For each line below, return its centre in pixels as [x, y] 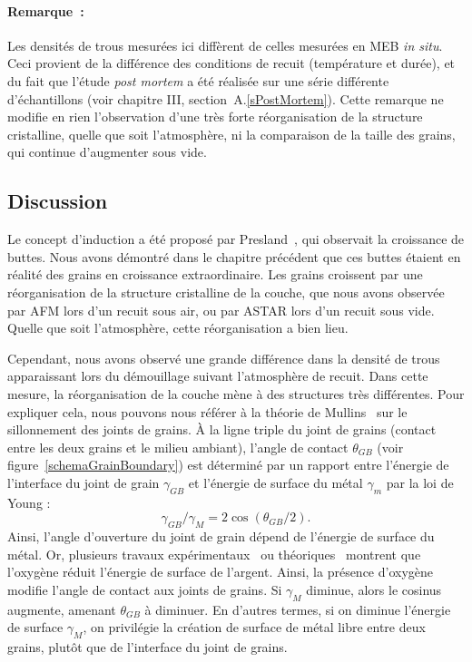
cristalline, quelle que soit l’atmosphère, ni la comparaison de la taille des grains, [231, 134]
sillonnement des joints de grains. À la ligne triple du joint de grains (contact [222, 429]
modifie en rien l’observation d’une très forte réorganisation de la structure [215, 117]
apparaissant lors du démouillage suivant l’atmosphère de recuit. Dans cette [218, 376]
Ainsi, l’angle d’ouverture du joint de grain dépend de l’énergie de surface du [221, 536]
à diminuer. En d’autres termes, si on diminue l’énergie [298, 609]
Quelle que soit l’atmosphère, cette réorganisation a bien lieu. [178, 328]
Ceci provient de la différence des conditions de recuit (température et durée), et [231, 63]
